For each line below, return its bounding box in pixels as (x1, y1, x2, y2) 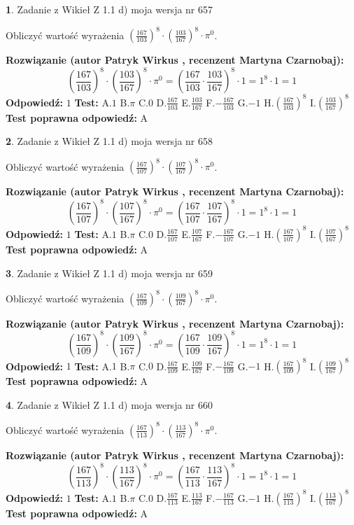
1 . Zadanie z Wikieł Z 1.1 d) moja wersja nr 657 (6, 2, 213, 16)
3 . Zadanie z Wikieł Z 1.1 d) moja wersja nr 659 (6, 265, 213, 280)
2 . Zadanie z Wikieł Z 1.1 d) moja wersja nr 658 (6, 134, 213, 148)
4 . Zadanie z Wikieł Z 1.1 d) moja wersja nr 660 (6, 397, 213, 412)
